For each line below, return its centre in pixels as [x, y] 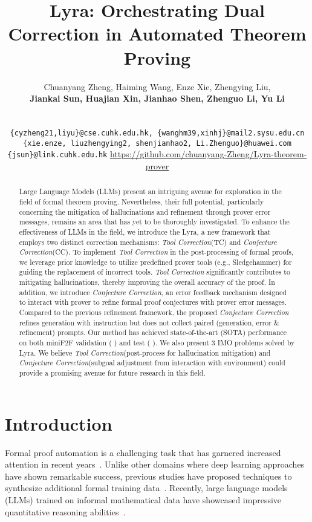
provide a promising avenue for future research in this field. [112, 373]
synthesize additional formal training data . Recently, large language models [146, 488]
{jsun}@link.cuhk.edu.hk [57, 155]
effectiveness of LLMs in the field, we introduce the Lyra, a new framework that [145, 231]
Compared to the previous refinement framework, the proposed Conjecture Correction [154, 312]
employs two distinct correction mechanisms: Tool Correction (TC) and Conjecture [148, 242]
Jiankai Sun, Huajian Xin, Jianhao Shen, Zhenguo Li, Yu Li [157, 98]
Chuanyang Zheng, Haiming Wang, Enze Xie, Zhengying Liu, [157, 86]
